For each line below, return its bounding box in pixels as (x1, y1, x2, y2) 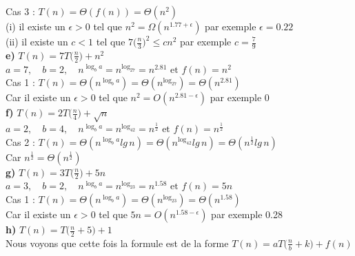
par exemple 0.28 (211, 207, 283, 222)
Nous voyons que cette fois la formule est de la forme (6, 235, 229, 250)
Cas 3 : (6, 4, 35, 18)
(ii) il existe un (6, 34, 68, 48)
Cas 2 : (6, 134, 35, 149)
